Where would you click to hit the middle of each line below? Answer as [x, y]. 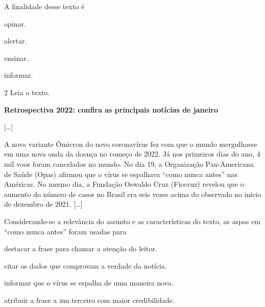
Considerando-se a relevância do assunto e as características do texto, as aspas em [132, 221]
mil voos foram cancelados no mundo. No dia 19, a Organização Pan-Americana [129, 163]
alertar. [16, 41]
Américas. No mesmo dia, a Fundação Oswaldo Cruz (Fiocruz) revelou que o [124, 184]
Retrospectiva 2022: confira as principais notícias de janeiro [111, 109]
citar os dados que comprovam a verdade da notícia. [86, 265]
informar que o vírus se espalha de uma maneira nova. [89, 283]
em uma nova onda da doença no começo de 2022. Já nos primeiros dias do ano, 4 [132, 154]
